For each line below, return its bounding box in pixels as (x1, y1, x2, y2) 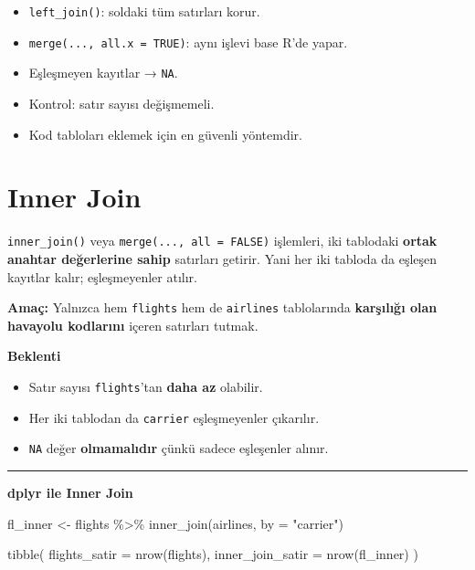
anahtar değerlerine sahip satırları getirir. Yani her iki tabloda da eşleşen (7, 248, 438, 268)
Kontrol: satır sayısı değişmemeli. (28, 93, 215, 112)
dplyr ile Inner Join (7, 482, 133, 501)
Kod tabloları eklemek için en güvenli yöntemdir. (28, 124, 302, 143)
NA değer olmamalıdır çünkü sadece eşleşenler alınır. (28, 438, 329, 458)
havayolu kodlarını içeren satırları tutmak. (7, 315, 259, 334)
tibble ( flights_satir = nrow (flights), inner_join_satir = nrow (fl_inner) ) (7, 544, 418, 564)
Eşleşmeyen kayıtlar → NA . (28, 63, 178, 82)
